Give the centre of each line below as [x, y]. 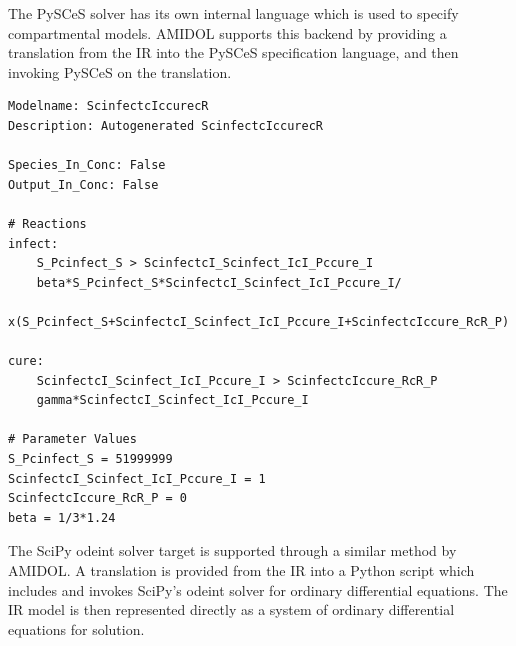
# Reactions [47, 223]
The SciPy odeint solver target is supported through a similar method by [232, 550]
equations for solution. [76, 628]
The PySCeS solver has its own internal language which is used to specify [233, 13]
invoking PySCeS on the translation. [120, 71]
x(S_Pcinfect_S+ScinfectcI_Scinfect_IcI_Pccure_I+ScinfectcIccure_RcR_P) [259, 321]
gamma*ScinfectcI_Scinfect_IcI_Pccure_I [172, 400]
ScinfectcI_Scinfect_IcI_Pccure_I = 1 [137, 478]
